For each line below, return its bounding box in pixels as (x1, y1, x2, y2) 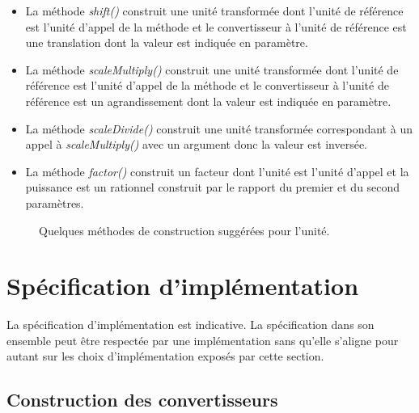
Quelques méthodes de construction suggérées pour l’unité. (39, 221, 330, 238)
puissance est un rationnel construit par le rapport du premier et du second (25, 179, 400, 196)
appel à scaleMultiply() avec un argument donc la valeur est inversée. (25, 136, 367, 153)
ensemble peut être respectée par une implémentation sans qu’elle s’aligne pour (6, 331, 399, 348)
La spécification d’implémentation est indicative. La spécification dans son (6, 316, 375, 333)
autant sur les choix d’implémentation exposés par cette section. (6, 348, 324, 365)
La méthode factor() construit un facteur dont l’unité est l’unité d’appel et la (25, 162, 409, 179)
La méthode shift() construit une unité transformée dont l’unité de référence (25, 2, 404, 19)
